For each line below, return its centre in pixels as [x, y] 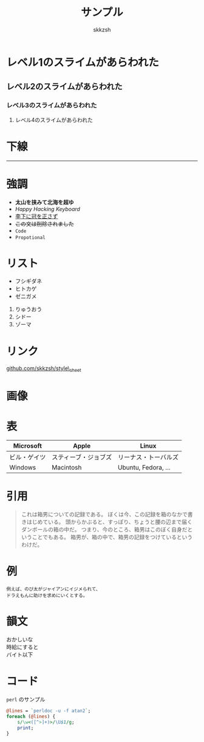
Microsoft [28, 446]
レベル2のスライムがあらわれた [64, 86]
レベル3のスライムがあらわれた [52, 106]
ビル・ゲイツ [28, 457]
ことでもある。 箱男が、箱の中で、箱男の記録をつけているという [112, 537]
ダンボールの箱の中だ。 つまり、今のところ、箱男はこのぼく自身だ [104, 530]
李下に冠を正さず [36, 216]
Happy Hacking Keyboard [48, 209]
